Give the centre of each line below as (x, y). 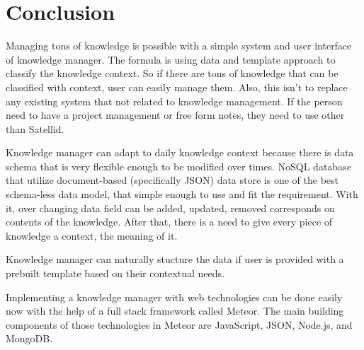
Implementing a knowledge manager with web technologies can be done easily (174, 297)
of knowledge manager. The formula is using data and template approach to (171, 59)
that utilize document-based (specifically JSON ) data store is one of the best (172, 180)
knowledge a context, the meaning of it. (92, 235)
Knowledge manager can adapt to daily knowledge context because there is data (180, 152)
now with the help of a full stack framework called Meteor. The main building (175, 311)
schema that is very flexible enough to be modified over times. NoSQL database (178, 166)
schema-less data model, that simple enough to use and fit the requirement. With (182, 194)
